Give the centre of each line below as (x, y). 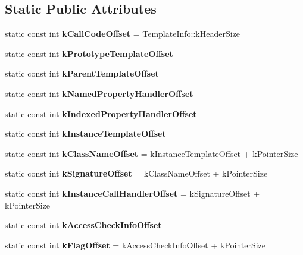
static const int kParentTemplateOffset (82, 73)
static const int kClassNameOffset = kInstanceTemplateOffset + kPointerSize (151, 153)
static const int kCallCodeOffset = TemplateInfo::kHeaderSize (123, 34)
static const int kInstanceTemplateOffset (85, 133)
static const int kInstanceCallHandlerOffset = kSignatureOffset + (132, 193)
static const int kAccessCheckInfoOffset (83, 225)
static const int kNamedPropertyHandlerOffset (99, 93)
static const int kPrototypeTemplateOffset (89, 53)
